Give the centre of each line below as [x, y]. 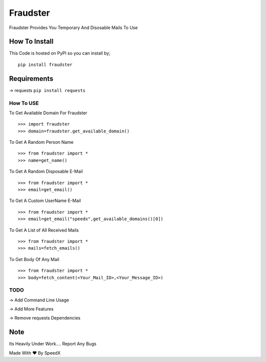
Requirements [31, 79]
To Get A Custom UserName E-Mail [45, 201]
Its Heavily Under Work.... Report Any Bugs [53, 344]
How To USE [24, 103]
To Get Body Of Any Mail [34, 259]
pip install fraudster [45, 65]
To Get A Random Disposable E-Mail [46, 171]
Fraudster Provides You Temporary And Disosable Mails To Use [73, 28]
